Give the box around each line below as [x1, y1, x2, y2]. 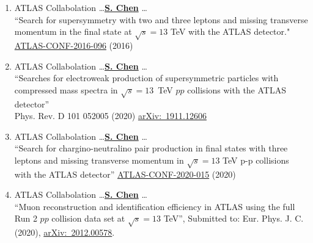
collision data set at [51, 212, 125, 225]
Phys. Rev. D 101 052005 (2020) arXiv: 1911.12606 [14, 109, 207, 122]
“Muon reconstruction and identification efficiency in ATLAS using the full [14, 200, 295, 212]
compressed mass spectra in [14, 83, 118, 96]
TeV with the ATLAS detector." [170, 25, 290, 38]
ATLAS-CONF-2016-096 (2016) [14, 38, 133, 51]
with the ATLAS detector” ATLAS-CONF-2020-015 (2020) [14, 167, 236, 180]
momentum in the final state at [14, 25, 132, 38]
